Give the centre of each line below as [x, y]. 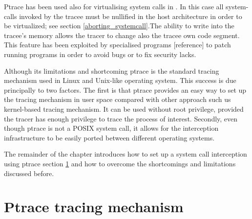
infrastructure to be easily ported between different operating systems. [109, 137]
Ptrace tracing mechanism [94, 207]
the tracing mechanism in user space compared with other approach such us [117, 99]
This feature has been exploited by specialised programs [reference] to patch [117, 45]
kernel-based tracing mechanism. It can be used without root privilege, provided [124, 109]
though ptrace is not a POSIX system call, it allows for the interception [111, 128]
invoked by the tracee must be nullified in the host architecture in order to [131, 16]
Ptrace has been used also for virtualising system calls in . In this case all [114, 6]
